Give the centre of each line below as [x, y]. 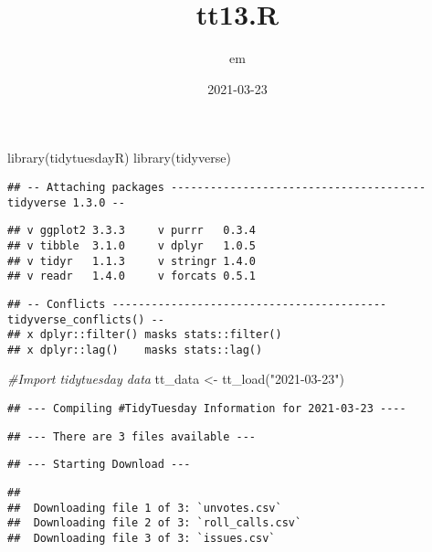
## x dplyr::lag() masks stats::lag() [135, 350]
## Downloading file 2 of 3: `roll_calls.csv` [155, 523]
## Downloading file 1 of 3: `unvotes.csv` [145, 508]
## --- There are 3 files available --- [132, 436]
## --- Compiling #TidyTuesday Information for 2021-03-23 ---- [207, 409]
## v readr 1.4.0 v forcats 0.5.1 [132, 276]
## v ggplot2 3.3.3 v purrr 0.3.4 [132, 231]
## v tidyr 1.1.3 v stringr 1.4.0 [132, 261]
